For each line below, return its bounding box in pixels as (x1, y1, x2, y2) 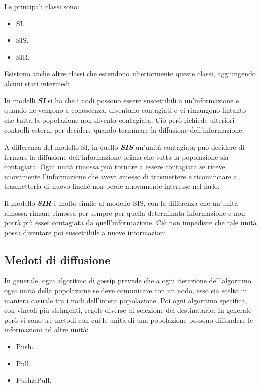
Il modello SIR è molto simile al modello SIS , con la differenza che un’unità (4, 197, 238, 208)
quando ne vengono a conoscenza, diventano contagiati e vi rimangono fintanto (4, 105, 246, 115)
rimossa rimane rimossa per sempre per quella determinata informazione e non (4, 207, 245, 218)
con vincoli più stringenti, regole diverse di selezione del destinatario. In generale (4, 305, 252, 315)
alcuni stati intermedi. (4, 78, 72, 88)
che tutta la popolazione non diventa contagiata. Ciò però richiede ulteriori (4, 114, 235, 125)
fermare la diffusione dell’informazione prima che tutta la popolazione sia (4, 151, 229, 162)
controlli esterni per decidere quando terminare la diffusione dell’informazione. (4, 124, 244, 135)
